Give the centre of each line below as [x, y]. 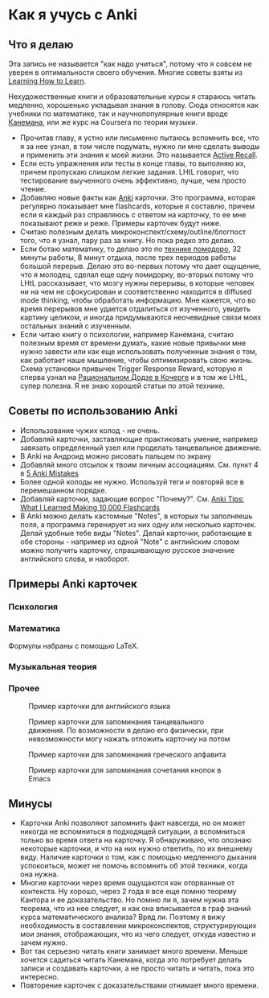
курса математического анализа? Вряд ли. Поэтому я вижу [123, 917]
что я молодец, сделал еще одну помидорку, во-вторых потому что [137, 274]
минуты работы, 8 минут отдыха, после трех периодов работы [128, 258]
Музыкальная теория [53, 667]
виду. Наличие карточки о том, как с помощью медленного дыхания [138, 857]
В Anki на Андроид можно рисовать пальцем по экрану [116, 456]
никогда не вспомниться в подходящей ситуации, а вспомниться [132, 831]
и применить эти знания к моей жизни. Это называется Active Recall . [139, 155]
